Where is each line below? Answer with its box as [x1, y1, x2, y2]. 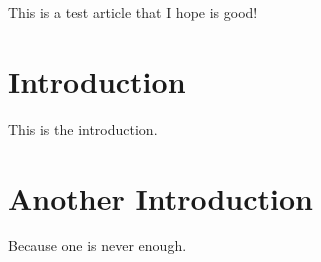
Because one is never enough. [8, 235, 187, 256]
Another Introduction [8, 177, 314, 218]
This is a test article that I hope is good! [8, 2, 258, 22]
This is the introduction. [8, 118, 158, 139]
